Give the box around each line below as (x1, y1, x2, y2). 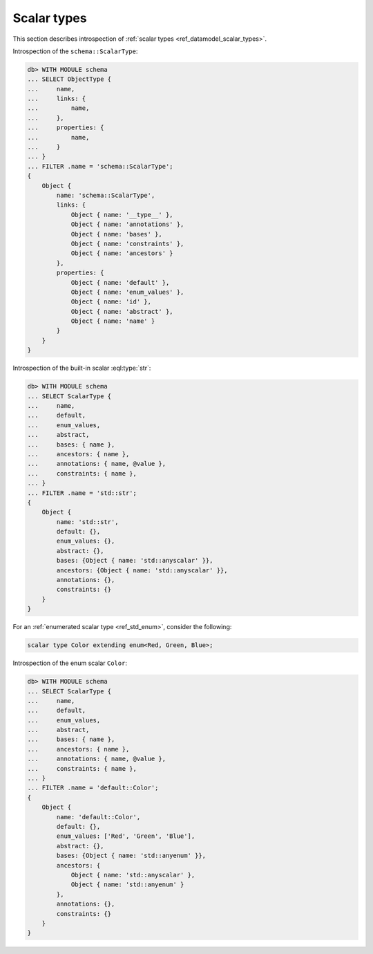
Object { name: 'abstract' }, (70, 308, 173, 315)
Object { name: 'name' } (70, 317, 155, 325)
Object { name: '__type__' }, (70, 211, 173, 218)
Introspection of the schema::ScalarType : (12, 47, 138, 55)
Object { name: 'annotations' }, (70, 221, 184, 228)
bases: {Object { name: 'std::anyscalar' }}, (56, 556, 213, 565)
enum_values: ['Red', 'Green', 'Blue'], (56, 832, 195, 840)
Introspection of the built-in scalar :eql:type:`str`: (12, 364, 151, 373)
